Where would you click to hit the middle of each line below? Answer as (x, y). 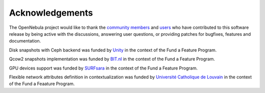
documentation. (25, 41)
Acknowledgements (51, 13)
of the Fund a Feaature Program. (42, 84)
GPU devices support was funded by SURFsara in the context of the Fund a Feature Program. (104, 68)
